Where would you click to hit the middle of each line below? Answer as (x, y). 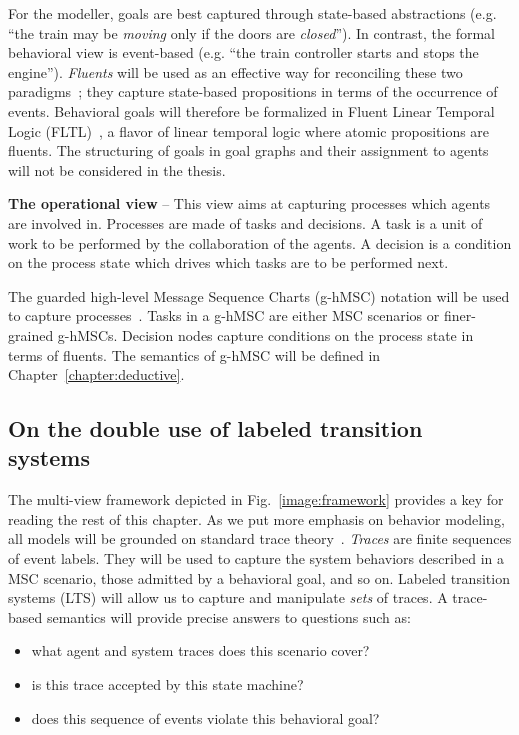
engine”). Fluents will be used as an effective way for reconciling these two (235, 71)
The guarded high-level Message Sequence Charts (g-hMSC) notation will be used (259, 295)
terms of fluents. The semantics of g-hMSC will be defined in (194, 354)
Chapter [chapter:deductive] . (96, 374)
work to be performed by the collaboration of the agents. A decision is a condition (260, 242)
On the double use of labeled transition (215, 428)
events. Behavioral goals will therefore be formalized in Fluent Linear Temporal (251, 110)
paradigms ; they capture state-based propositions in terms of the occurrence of (253, 91)
